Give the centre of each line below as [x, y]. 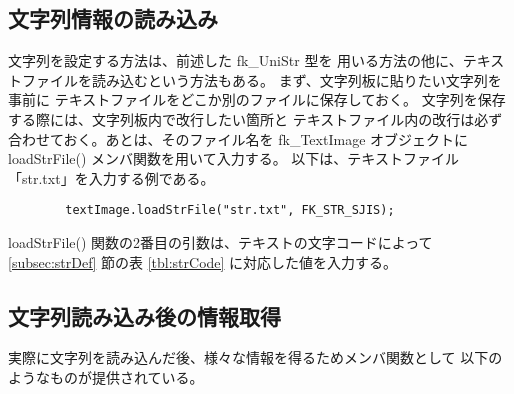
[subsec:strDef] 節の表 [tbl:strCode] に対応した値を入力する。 [203, 261]
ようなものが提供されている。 [106, 377]
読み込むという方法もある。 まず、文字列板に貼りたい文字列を [296, 79]
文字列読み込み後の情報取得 [144, 315]
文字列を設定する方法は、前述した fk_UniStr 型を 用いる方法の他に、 [235, 60]
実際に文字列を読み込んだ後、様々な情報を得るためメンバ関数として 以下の [255, 357]
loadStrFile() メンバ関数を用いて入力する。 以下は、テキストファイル [233, 158]
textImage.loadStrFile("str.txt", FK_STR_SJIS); [230, 210]
